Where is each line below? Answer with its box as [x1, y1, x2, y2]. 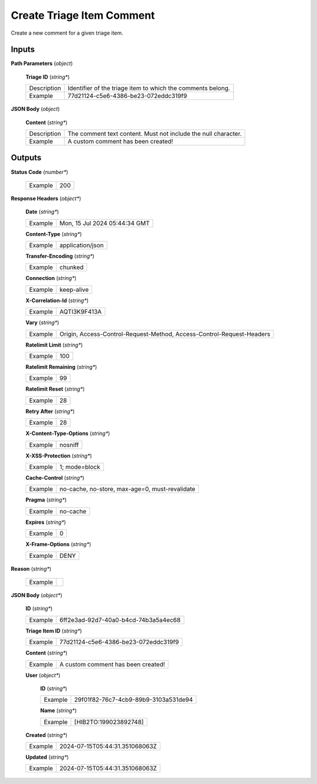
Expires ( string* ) [25, 519, 66, 526]
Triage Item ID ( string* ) [25, 627, 82, 634]
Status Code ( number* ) [11, 168, 69, 176]
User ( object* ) [25, 671, 61, 678]
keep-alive [59, 285, 89, 294]
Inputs [11, 45, 35, 55]
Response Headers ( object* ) [11, 194, 82, 202]
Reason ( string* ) [11, 565, 52, 572]
